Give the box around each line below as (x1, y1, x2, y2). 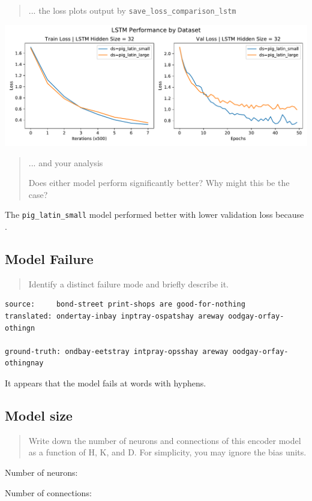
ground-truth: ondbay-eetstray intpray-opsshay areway (5, 347, 229, 356)
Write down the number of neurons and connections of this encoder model (28, 434, 301, 446)
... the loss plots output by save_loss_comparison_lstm (28, 4, 236, 16)
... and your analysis (28, 156, 103, 169)
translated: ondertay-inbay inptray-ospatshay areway (5, 311, 224, 320)
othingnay (5, 359, 44, 368)
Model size (5, 406, 73, 424)
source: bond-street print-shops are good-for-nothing (5, 300, 245, 309)
